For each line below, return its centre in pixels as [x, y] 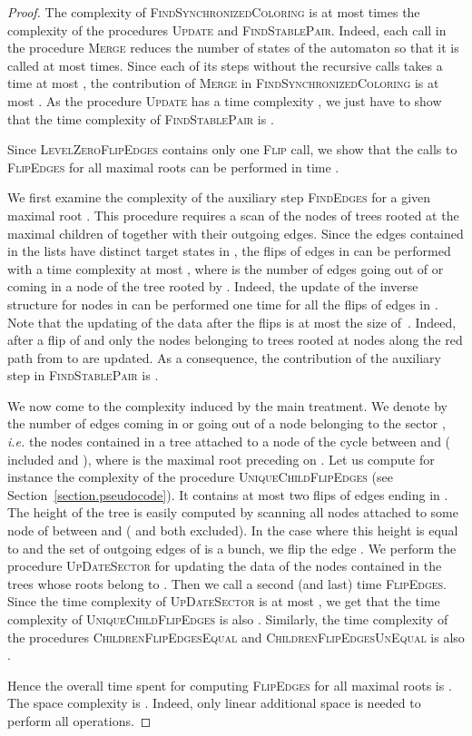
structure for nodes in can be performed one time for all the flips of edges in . [223, 304]
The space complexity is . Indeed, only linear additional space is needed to [214, 703]
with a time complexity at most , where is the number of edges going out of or [226, 268]
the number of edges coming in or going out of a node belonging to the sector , [226, 423]
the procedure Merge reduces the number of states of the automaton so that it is [233, 48]
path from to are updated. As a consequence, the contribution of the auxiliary [224, 357]
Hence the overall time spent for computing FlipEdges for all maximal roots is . [230, 685]
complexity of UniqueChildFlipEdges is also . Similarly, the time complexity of [228, 619]
